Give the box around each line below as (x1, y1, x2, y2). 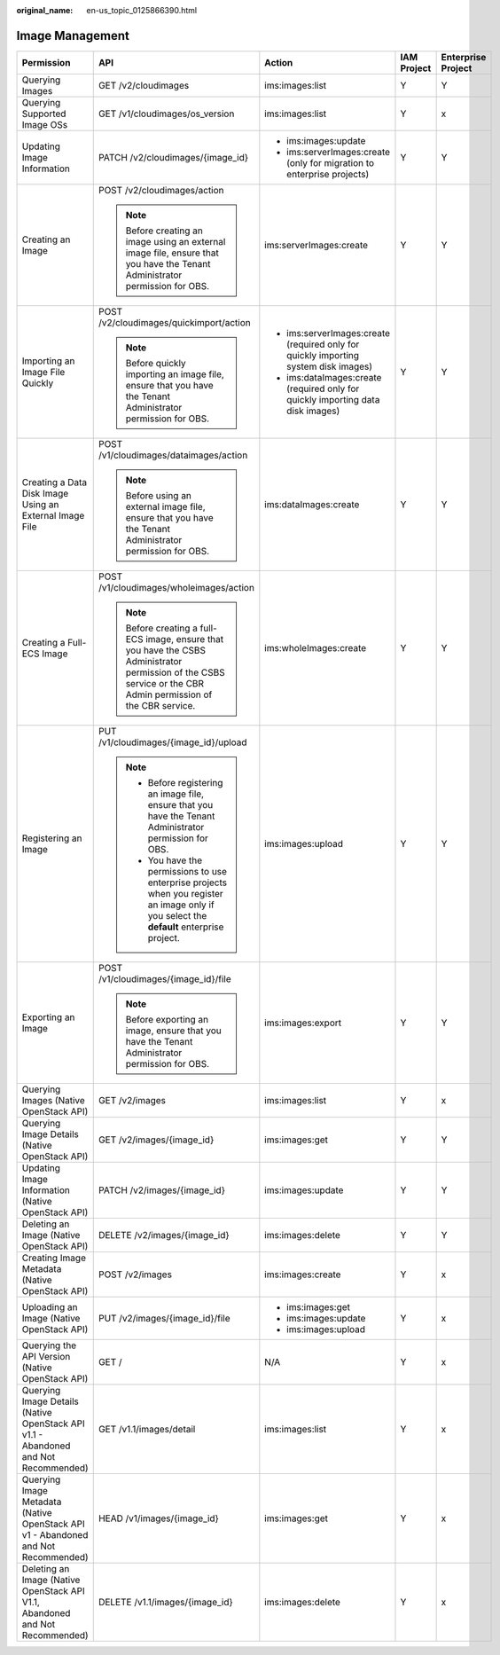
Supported (21, 107, 66, 120)
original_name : (16, 5, 74, 15)
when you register (147, 887, 223, 899)
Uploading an (21, 1300, 78, 1313)
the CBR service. (125, 699, 196, 711)
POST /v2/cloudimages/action (98, 184, 225, 196)
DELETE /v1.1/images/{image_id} (98, 1596, 234, 1608)
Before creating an (125, 224, 204, 237)
